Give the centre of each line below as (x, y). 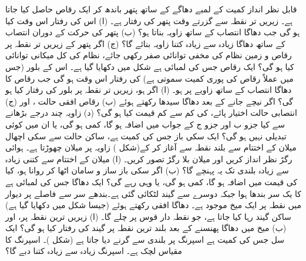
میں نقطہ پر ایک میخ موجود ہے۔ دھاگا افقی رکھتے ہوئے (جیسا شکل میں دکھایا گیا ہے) (153, 205)
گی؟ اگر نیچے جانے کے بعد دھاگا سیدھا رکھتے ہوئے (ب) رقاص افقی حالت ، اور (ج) (149, 101)
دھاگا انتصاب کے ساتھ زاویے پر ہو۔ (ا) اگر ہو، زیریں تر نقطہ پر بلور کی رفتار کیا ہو (149, 90)
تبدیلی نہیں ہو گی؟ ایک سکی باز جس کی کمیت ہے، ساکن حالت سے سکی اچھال (146, 135)
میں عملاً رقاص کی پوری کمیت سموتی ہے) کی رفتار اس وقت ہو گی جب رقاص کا (149, 78)
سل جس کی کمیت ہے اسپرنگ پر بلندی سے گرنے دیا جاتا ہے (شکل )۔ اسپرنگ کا (145, 239)
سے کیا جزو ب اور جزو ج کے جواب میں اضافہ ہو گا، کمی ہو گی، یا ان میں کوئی (145, 124)
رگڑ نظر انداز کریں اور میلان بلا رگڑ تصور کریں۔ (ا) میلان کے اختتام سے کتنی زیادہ (149, 158)
